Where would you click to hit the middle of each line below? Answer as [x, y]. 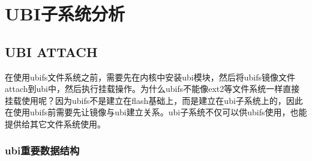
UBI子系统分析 [65, 14]
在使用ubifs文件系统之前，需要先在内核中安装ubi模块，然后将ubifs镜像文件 [150, 77]
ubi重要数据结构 [42, 150]
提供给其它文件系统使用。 [55, 123]
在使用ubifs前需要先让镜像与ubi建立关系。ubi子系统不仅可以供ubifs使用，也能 [156, 112]
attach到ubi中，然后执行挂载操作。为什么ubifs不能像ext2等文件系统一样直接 [152, 89]
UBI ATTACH [51, 51]
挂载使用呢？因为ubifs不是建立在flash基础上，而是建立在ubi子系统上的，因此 [154, 100]
